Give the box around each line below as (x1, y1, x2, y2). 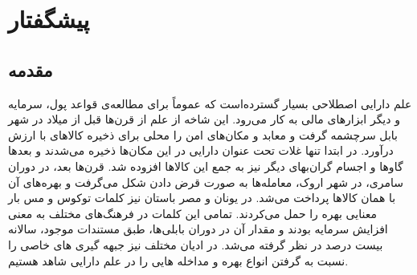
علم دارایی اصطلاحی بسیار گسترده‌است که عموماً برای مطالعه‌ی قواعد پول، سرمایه (8, 95, 412, 111)
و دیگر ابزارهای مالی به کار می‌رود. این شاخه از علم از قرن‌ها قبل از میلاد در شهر (8, 111, 400, 127)
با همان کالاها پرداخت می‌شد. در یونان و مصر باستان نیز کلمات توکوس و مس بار (8, 189, 396, 206)
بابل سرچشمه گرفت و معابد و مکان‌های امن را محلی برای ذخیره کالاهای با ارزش (8, 126, 398, 143)
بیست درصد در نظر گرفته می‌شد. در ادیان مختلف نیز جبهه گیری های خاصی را (8, 236, 383, 253)
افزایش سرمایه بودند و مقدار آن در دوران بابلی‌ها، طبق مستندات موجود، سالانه (8, 220, 388, 237)
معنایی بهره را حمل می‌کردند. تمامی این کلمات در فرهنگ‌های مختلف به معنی (8, 204, 377, 221)
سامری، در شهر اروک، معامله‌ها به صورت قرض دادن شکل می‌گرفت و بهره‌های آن (8, 173, 403, 190)
